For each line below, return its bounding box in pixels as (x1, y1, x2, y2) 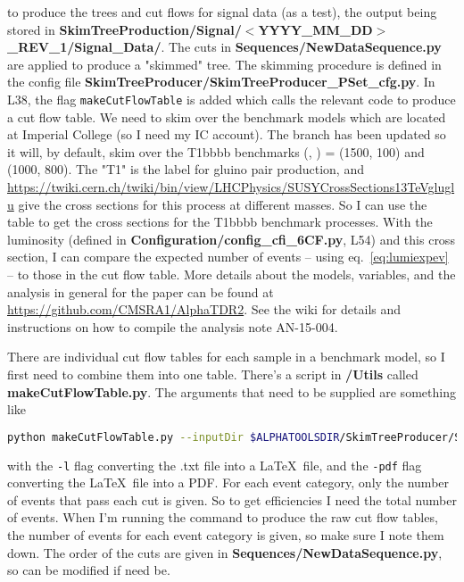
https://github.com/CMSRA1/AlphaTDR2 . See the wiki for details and (7, 300, 402, 319)
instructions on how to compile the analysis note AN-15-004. (7, 317, 338, 336)
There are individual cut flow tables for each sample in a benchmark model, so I (7, 347, 445, 366)
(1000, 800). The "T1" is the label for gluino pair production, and (7, 160, 364, 179)
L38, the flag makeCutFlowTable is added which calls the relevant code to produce (7, 89, 456, 108)
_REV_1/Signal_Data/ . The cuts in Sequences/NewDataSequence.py (7, 37, 442, 56)
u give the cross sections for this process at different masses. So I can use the (7, 195, 427, 213)
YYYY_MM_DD (258, 20, 373, 38)
